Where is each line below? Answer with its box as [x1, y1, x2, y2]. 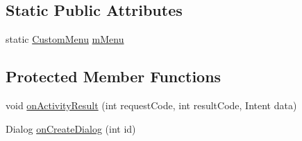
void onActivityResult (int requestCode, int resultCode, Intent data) [6, 98, 297, 112]
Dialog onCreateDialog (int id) [6, 121, 136, 135]
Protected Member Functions [6, 66, 221, 87]
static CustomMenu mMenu [6, 32, 124, 46]
